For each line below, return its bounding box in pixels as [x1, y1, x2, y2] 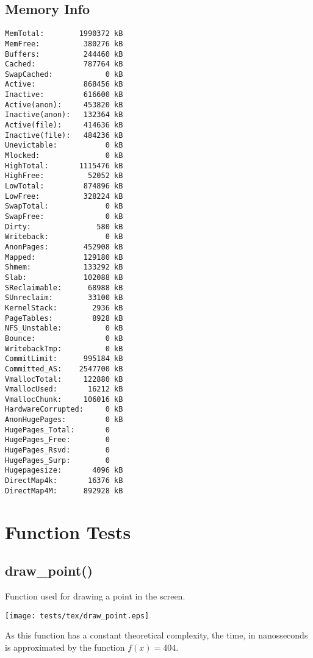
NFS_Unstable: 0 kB [5, 324, 123, 333]
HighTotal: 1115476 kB [5, 161, 123, 170]
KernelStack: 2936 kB [5, 303, 123, 312]
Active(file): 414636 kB [5, 121, 123, 130]
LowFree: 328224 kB [5, 191, 123, 201]
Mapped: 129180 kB [5, 252, 123, 262]
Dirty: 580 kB [5, 222, 123, 231]
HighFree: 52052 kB [5, 171, 123, 181]
